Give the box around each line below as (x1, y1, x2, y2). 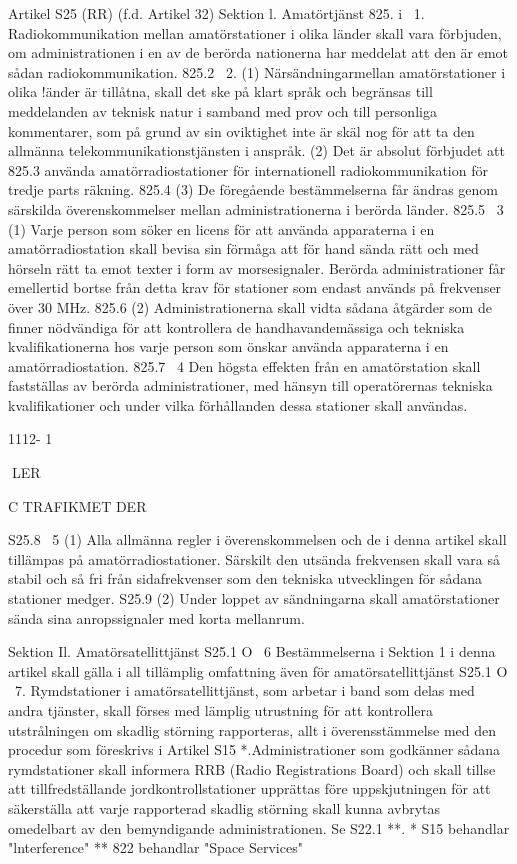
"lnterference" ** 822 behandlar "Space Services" (8, 837, 303, 858)
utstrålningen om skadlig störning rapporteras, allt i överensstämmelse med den (8, 719, 497, 740)
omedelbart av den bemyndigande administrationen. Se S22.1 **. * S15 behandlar (8, 817, 510, 838)
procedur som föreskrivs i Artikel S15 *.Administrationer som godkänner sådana (8, 739, 500, 760)
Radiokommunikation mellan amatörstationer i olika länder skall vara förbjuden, (8, 22, 502, 43)
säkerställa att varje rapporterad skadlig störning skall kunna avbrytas (8, 797, 441, 818)
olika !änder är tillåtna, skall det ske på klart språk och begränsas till (8, 81, 433, 102)
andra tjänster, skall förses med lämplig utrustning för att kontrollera (8, 700, 433, 720)
